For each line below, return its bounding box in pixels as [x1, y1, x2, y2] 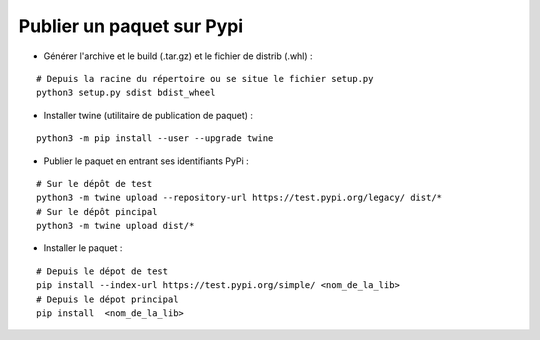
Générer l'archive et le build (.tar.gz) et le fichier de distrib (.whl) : [43, 50, 314, 62]
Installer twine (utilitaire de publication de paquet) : [43, 109, 254, 121]
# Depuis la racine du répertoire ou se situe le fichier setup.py [36, 73, 374, 84]
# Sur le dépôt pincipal [36, 206, 158, 217]
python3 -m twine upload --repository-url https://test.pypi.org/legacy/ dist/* [36, 192, 443, 204]
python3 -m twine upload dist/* [36, 220, 195, 232]
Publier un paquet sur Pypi [18, 15, 244, 37]
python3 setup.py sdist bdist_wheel [36, 87, 216, 99]
